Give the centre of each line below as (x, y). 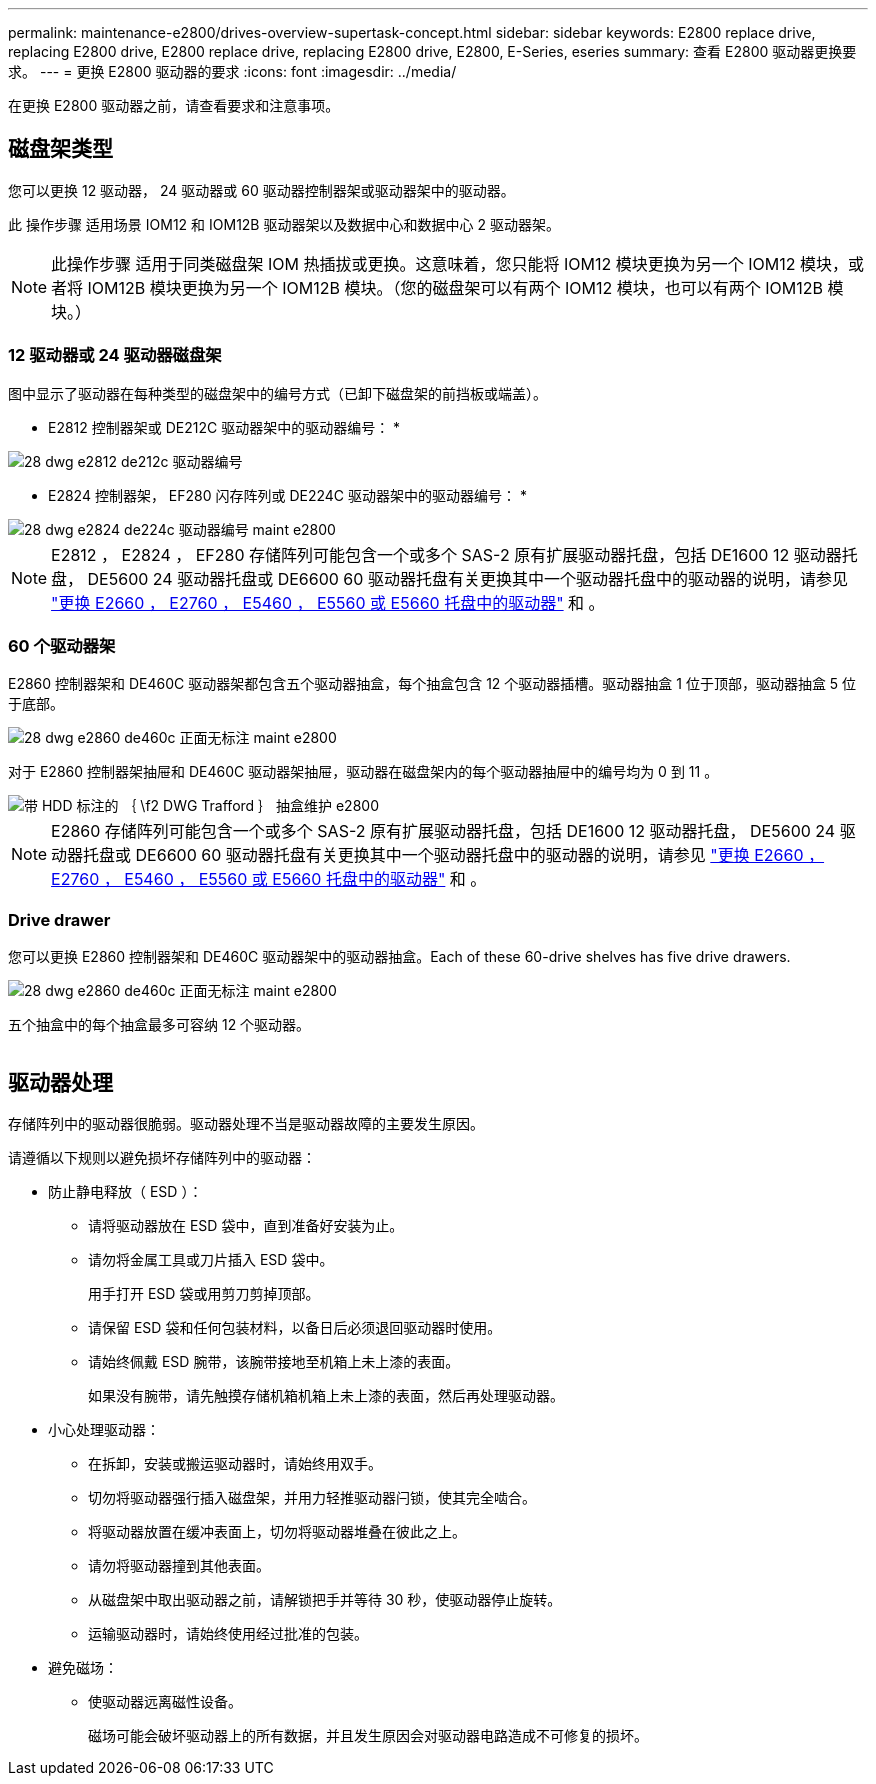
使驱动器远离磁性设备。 (165, 1701)
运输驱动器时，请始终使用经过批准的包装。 (228, 1633)
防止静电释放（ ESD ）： (125, 1191)
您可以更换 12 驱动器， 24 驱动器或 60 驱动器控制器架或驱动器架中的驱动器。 (261, 190)
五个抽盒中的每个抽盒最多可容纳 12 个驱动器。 (159, 1025)
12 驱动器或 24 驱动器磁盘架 (115, 355)
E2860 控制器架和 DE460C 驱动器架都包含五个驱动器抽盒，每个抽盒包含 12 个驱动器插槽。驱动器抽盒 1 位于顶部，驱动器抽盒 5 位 (432, 684)
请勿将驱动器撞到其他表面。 (179, 1565)
